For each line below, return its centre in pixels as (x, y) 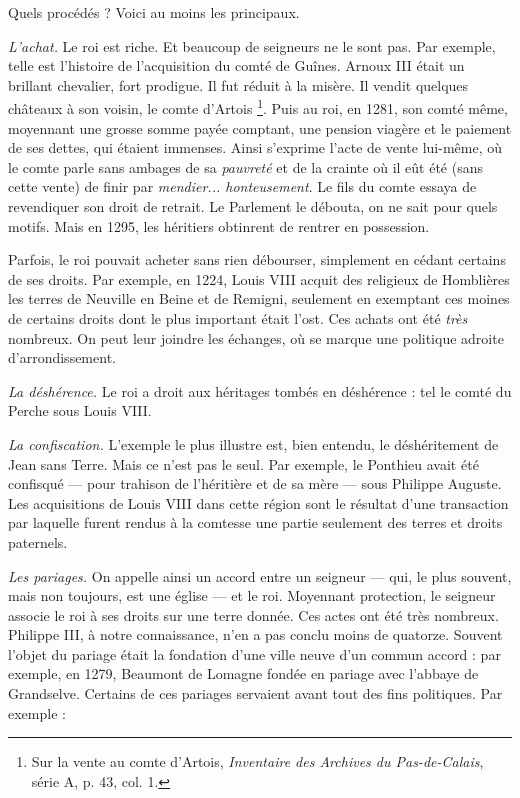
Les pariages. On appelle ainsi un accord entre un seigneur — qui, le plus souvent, (260, 575)
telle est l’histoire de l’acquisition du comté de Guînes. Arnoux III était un (236, 65)
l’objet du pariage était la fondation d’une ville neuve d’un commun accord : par (254, 653)
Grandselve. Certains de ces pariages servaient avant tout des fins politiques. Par (255, 693)
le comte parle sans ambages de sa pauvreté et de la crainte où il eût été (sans (245, 166)
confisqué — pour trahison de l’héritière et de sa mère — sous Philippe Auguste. (255, 483)
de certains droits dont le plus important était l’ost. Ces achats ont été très (238, 317)
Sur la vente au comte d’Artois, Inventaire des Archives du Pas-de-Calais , (257, 761)
